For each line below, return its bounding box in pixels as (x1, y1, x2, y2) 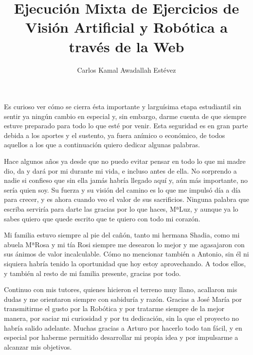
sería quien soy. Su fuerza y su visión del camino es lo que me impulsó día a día (4, 184, 241, 195)
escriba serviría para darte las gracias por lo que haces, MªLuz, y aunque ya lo (4, 204, 238, 214)
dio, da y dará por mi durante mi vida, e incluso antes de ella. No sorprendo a (4, 165, 237, 176)
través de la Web (69, 36, 184, 56)
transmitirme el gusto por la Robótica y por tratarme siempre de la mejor (4, 303, 224, 314)
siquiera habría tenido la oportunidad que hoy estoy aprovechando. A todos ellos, (4, 258, 246, 268)
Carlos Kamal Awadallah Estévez (77, 64, 176, 75)
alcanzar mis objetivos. (4, 341, 72, 352)
